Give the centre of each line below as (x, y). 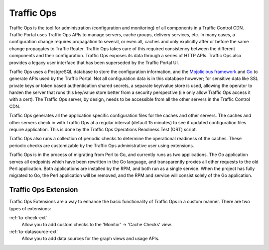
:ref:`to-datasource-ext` (34, 232)
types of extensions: (30, 208)
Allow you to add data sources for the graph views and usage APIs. (90, 239)
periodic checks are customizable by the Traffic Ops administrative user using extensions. (102, 145)
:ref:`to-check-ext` (28, 218)
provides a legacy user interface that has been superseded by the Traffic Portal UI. (94, 63)
